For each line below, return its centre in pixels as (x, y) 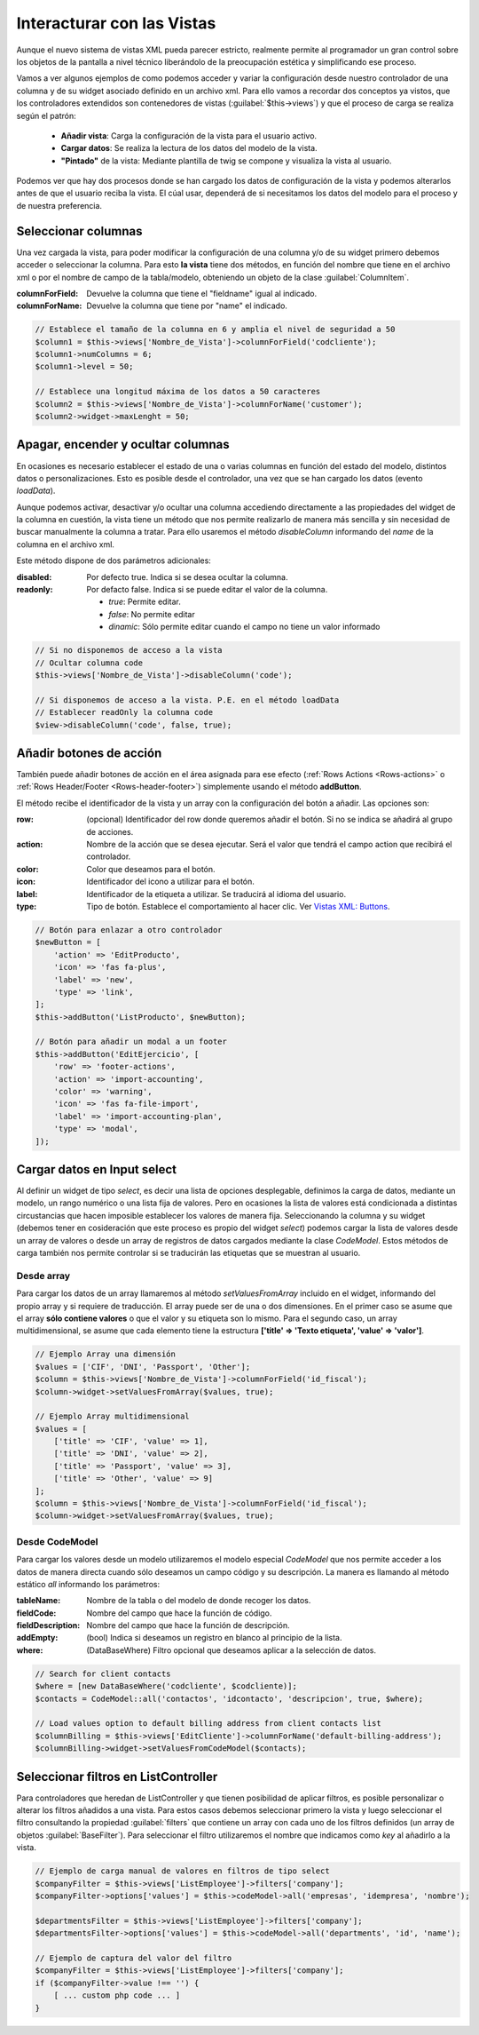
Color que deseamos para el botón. (151, 869)
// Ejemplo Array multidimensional (112, 1416)
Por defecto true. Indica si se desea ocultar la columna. (187, 576)
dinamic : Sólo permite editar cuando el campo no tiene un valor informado (244, 627)
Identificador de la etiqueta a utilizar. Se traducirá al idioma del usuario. (216, 894)
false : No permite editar (152, 614)
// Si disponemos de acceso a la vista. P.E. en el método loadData (187, 700)
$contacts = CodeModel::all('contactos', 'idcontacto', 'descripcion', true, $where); (229, 1698)
